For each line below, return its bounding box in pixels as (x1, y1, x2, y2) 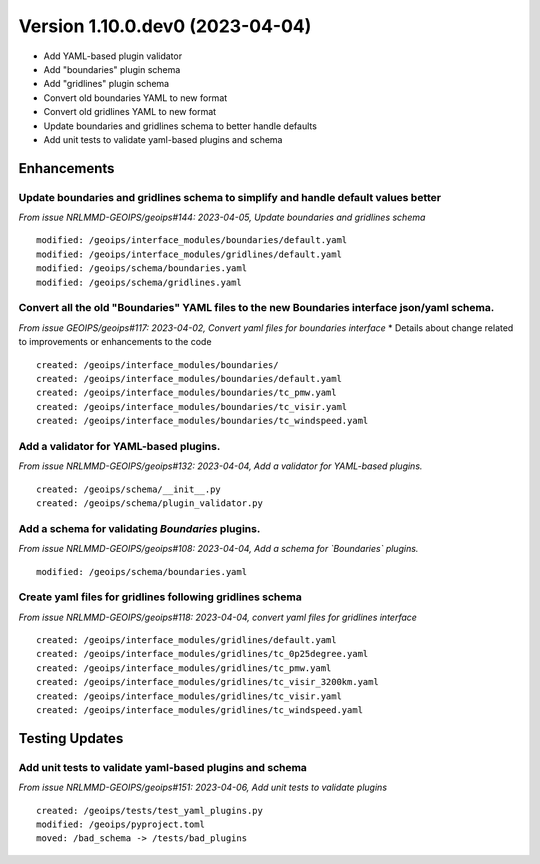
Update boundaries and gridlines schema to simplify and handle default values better (18, 190, 442, 204)
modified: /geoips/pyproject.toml (36, 818, 205, 830)
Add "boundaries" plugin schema (43, 63, 181, 75)
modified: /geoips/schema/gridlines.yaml (36, 276, 242, 288)
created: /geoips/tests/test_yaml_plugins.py (36, 805, 264, 816)
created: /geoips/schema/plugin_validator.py (36, 498, 264, 509)
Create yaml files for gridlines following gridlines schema (18, 590, 302, 604)
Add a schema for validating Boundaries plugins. (18, 521, 261, 535)
